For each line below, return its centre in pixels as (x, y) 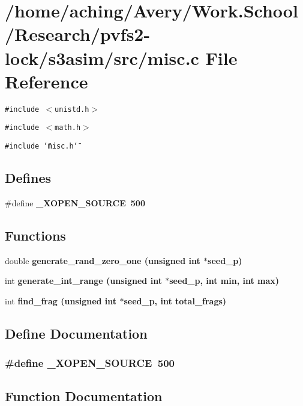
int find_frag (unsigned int (61, 300)
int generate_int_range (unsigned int (83, 281)
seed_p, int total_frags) (175, 300)
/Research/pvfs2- (78, 34)
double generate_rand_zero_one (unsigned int (103, 260)
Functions (35, 235)
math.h (68, 128)
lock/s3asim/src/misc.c (102, 57)
